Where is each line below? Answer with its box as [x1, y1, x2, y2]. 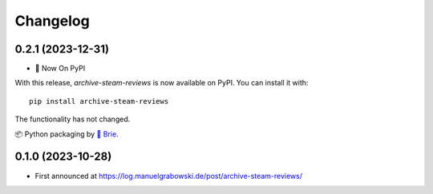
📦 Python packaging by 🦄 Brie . [14, 129, 119, 139]
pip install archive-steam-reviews [29, 97, 169, 105]
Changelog [14, 12, 90, 30]
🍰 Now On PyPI [34, 64, 86, 73]
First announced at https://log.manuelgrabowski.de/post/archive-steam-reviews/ [34, 171, 302, 180]
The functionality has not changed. [14, 114, 131, 124]
